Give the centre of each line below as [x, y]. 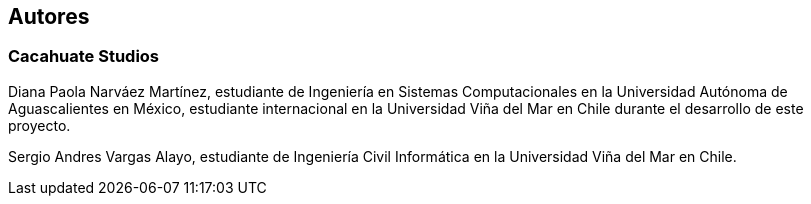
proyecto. [39, 125]
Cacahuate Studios [84, 56]
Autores [49, 16]
